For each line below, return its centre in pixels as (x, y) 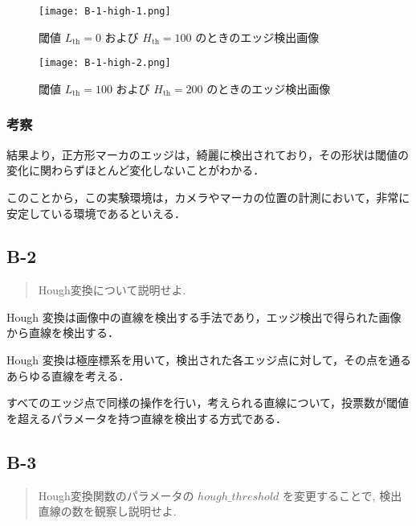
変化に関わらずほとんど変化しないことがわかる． (136, 170)
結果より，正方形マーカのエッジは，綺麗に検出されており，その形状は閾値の (208, 154)
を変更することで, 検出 (343, 495)
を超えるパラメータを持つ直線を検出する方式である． (147, 418)
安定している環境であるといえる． (96, 213)
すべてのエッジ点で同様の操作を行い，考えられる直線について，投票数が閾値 (208, 403)
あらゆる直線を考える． (68, 375)
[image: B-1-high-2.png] (105, 63)
